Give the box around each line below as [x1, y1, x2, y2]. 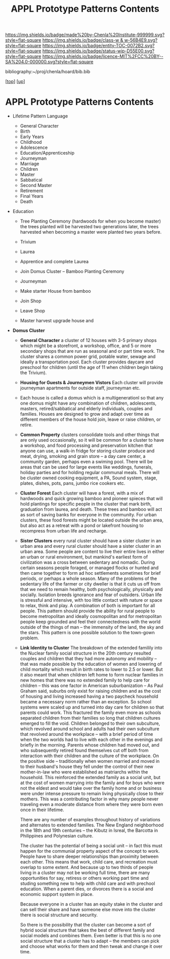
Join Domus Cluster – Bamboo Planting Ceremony [20, 268, 124, 274]
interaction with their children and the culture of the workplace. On [20, 753, 159, 759]
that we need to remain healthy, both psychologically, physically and [20, 586, 163, 593]
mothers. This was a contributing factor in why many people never [20, 796, 159, 802]
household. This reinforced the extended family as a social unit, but [20, 775, 161, 781]
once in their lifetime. [20, 807, 64, 813]
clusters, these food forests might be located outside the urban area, [20, 517, 163, 523]
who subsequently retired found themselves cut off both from [20, 748, 149, 754]
